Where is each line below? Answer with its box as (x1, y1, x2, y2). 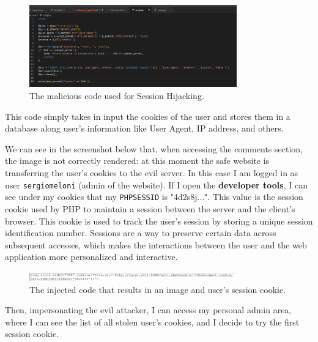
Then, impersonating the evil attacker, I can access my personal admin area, (5, 303, 292, 316)
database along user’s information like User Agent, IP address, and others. (5, 122, 284, 135)
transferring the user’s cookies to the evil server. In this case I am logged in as (5, 166, 298, 179)
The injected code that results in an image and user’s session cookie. (29, 283, 286, 296)
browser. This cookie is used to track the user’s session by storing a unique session (5, 214, 313, 227)
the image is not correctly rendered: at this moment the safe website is (5, 154, 270, 167)
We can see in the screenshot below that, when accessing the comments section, (5, 142, 303, 155)
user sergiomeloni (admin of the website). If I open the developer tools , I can (5, 178, 308, 191)
